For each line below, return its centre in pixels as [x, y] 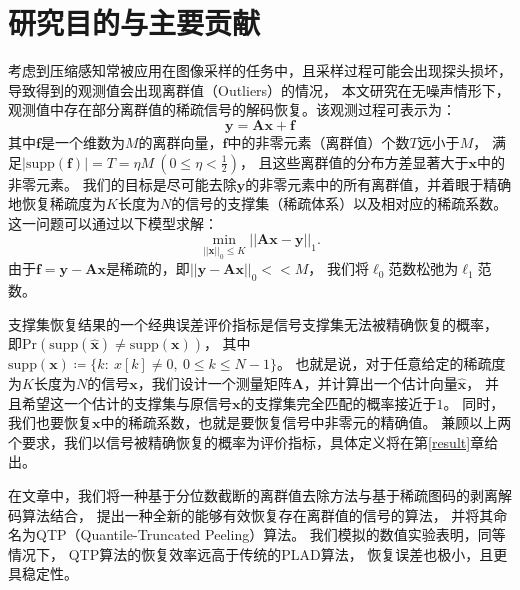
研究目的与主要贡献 [134, 22]
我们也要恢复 [50, 422]
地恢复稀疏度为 [57, 203]
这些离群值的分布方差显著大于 [370, 161]
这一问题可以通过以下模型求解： [113, 222]
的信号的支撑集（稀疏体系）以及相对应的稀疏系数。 [339, 203]
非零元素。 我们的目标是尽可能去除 [122, 183]
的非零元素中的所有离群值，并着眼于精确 [378, 183]
